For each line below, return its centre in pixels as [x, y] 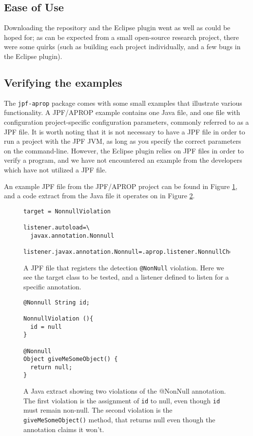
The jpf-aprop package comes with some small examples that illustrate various [123, 103]
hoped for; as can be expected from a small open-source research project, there [121, 37]
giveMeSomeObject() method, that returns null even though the [119, 419]
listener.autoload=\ [57, 228]
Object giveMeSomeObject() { [71, 359]
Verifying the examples [63, 82]
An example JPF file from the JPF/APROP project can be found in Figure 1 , [121, 186]
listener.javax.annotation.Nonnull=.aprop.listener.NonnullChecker [135, 252]
